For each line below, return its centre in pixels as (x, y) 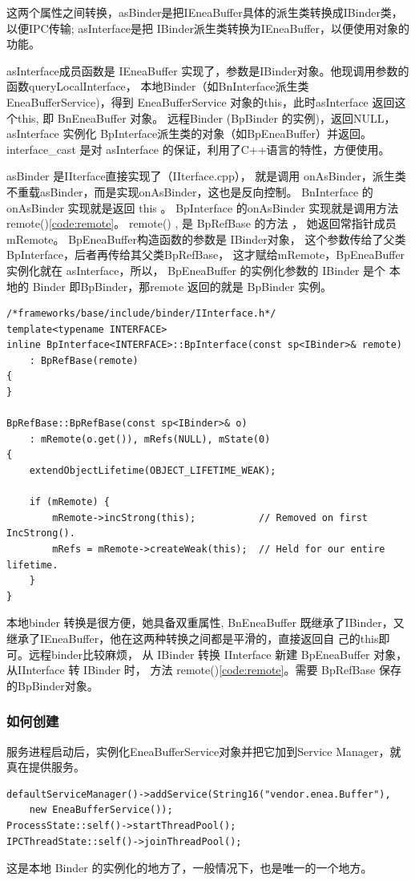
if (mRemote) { (69, 502)
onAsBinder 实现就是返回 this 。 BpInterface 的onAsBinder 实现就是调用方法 (203, 207)
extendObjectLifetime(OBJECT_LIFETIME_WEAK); (153, 471)
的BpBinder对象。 (52, 685)
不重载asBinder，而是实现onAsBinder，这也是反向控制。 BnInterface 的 (190, 191)
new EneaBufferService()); (101, 810)
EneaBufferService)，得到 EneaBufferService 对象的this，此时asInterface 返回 (201, 101)
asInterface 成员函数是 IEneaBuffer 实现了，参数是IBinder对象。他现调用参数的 (208, 70)
